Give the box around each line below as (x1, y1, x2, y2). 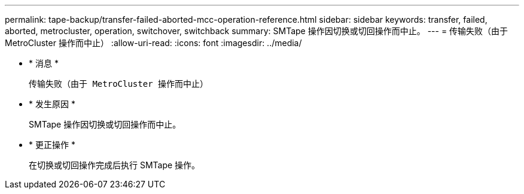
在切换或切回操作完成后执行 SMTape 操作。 (29, 160, 200, 170)
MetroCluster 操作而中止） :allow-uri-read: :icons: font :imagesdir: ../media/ (5, 38, 302, 48)
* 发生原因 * (29, 99, 75, 109)
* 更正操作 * (29, 140, 75, 150)
